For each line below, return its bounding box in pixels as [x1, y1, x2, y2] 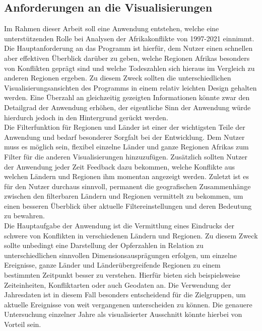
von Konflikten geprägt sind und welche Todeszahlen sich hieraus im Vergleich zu [4, 62, 255, 73]
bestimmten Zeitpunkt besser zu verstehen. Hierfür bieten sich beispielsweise [4, 270, 240, 280]
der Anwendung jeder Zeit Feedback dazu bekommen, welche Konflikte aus [4, 161, 235, 172]
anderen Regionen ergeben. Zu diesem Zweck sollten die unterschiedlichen [4, 72, 231, 83]
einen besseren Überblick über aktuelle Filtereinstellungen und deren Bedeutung [4, 200, 252, 211]
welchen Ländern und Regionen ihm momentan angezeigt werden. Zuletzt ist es [4, 171, 249, 182]
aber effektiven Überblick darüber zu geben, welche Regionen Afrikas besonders [4, 52, 250, 63]
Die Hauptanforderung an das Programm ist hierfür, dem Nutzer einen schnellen [4, 43, 253, 53]
